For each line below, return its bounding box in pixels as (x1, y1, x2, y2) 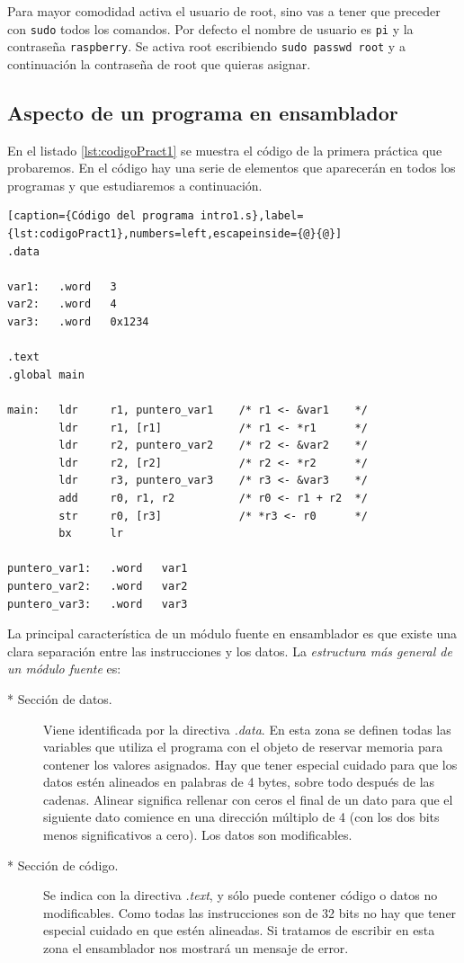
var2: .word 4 (7, 298, 117, 311)
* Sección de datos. (7, 689, 112, 708)
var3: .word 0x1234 (7, 316, 149, 329)
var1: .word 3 (7, 280, 117, 293)
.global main (7, 368, 85, 381)
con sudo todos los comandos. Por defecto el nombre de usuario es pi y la (7, 19, 414, 38)
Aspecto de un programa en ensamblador (7, 98, 398, 126)
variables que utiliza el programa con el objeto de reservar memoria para (43, 737, 443, 756)
